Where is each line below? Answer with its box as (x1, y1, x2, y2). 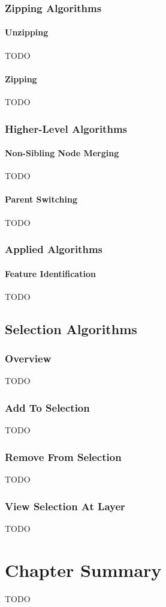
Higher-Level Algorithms (5, 121, 127, 136)
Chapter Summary (5, 557, 162, 582)
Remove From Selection (5, 449, 122, 464)
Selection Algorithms (5, 319, 137, 338)
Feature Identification (5, 267, 96, 279)
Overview (5, 351, 52, 366)
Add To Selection (5, 400, 90, 415)
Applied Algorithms (5, 242, 102, 257)
